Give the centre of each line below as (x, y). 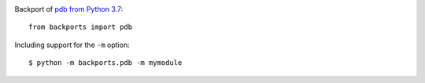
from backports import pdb (81, 27)
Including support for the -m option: (72, 45)
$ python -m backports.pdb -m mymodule (105, 63)
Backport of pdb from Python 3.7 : (69, 9)
